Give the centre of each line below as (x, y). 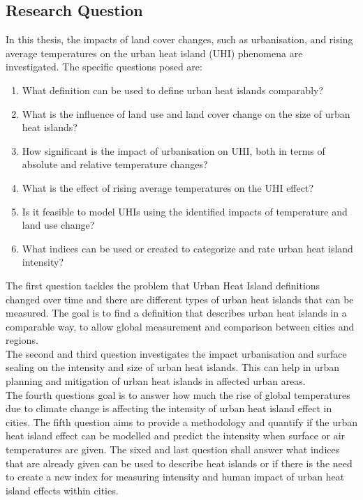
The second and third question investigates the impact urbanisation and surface (176, 353)
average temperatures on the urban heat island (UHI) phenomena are (154, 53)
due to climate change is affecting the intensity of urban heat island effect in (169, 408)
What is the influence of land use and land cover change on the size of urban (186, 113)
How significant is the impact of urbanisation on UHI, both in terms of (173, 150)
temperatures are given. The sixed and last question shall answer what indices (173, 449)
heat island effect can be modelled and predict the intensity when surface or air (176, 435)
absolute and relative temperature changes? (115, 164)
